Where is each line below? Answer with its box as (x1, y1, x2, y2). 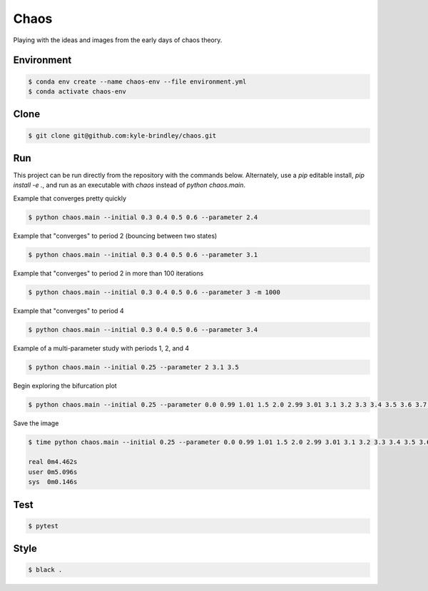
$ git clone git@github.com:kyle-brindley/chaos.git (28, 131, 217, 139)
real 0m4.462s (28, 458, 78, 466)
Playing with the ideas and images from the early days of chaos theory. (13, 36, 223, 44)
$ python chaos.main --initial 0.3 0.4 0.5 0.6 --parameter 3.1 (28, 251, 258, 258)
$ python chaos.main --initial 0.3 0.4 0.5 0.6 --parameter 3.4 (28, 325, 258, 333)
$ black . (28, 566, 63, 574)
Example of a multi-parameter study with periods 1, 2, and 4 (13, 343, 190, 353)
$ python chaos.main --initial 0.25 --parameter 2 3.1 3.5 (28, 363, 239, 371)
